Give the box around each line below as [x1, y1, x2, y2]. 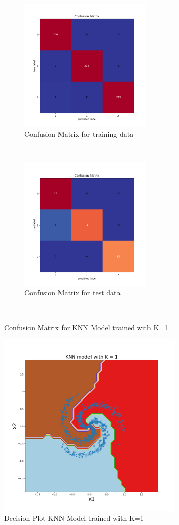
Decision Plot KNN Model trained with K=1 [4, 512, 144, 523]
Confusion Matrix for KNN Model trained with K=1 [4, 321, 168, 332]
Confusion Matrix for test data [24, 287, 121, 298]
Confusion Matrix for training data [24, 128, 134, 139]
